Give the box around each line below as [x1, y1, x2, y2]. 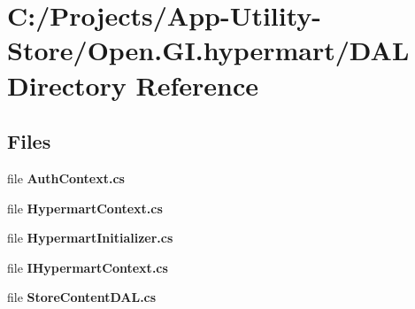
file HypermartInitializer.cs [7, 228, 173, 247]
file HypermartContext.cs [7, 198, 163, 217]
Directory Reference [7, 66, 259, 103]
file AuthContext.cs [7, 168, 125, 187]
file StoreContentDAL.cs [7, 288, 157, 306]
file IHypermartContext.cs [7, 258, 168, 276]
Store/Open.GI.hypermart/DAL [7, 32, 410, 68]
